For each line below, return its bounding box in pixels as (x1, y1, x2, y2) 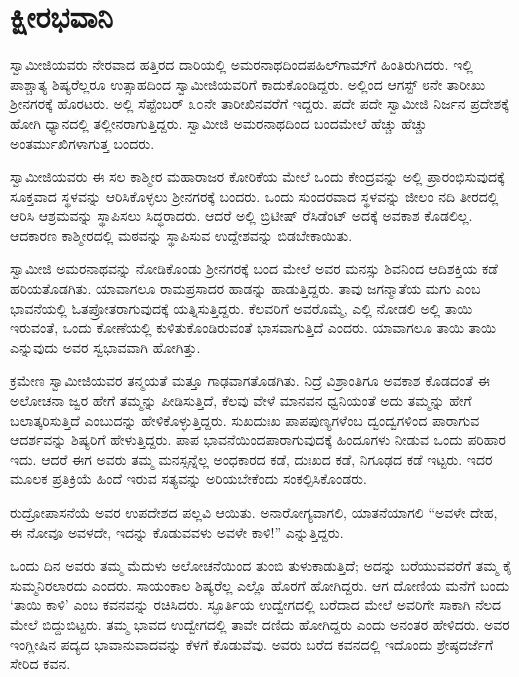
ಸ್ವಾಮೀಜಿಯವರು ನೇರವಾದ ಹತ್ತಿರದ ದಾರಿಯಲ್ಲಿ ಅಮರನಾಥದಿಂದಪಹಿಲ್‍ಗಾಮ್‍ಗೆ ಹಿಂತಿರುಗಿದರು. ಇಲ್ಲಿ (10, 54, 473, 75)
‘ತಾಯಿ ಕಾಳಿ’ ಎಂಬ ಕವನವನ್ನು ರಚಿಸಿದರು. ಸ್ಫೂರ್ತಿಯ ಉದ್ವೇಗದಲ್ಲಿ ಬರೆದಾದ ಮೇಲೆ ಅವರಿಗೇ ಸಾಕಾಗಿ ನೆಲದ (10, 594, 502, 615)
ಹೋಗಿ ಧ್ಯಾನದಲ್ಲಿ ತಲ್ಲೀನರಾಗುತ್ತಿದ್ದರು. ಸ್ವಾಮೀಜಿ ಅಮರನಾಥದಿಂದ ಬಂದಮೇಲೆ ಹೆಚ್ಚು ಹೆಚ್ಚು (10, 112, 428, 133)
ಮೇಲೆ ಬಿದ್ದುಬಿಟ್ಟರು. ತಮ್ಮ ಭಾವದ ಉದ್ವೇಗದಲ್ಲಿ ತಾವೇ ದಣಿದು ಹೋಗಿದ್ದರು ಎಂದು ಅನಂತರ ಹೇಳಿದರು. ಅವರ (10, 613, 510, 634)
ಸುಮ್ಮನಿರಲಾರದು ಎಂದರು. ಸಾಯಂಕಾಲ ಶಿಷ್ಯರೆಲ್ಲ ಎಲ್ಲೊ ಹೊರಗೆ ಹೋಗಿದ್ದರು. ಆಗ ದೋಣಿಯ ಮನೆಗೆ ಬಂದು (10, 574, 510, 595)
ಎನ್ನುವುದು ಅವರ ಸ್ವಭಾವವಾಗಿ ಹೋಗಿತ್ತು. (10, 336, 201, 357)
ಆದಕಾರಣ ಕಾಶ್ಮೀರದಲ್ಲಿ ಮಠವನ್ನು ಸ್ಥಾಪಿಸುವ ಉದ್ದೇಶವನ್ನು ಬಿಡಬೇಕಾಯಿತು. (10, 224, 353, 245)
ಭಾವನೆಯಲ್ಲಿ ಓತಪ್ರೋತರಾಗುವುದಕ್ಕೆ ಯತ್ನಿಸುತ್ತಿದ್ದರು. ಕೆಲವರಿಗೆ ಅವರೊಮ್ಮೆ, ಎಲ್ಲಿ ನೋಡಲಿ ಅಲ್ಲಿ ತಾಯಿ (10, 297, 473, 318)
